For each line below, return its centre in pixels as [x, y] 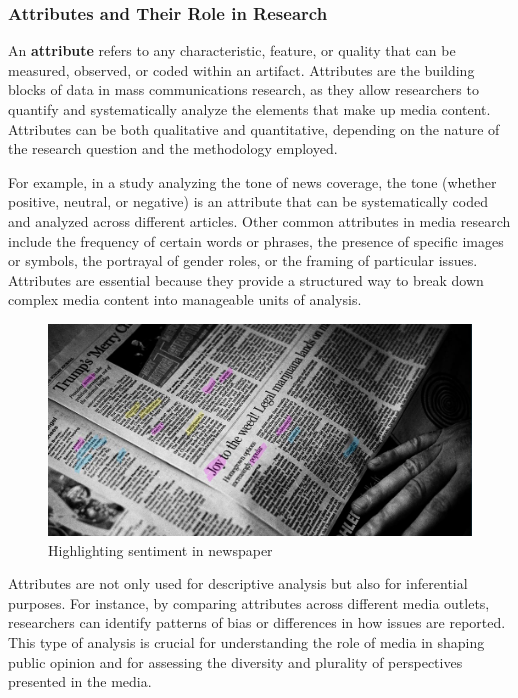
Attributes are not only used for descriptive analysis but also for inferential [238, 583]
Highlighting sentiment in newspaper [160, 549]
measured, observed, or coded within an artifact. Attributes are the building [241, 69]
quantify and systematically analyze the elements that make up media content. [249, 109]
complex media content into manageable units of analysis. [185, 299]
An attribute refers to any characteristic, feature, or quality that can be [232, 50]
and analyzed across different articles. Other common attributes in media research [259, 220]
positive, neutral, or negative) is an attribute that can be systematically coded [248, 201]
